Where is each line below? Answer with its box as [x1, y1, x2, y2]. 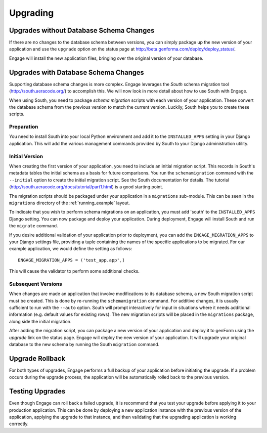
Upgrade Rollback [9, 354, 66, 363]
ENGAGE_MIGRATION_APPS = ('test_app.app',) [18, 257, 125, 263]
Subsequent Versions [9, 280, 63, 287]
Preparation [9, 124, 39, 130]
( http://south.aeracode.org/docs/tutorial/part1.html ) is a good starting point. [9, 184, 163, 190]
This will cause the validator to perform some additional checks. [9, 268, 140, 274]
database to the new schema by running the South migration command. [9, 341, 160, 347]
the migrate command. [9, 223, 58, 229]
